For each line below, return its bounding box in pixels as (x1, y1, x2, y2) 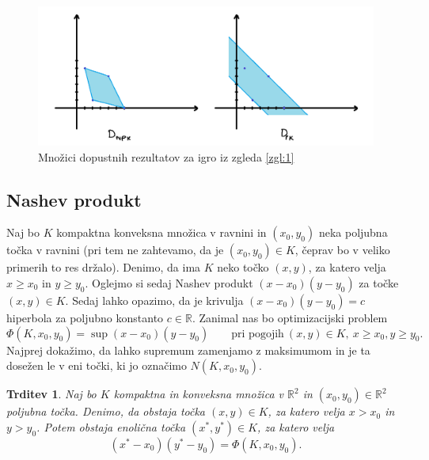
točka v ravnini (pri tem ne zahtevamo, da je (6, 241, 224, 258)
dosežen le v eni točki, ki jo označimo (6, 357, 187, 374)
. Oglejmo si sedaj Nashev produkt (85, 274, 253, 291)
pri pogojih (231, 328, 284, 340)
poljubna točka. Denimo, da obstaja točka (6, 403, 206, 420)
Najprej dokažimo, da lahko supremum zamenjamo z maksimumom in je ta (6, 341, 370, 358)
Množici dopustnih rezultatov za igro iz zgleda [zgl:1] (38, 148, 294, 165)
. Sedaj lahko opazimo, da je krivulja (65, 291, 244, 308)
